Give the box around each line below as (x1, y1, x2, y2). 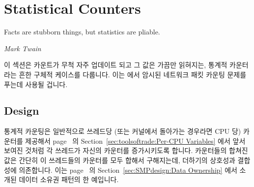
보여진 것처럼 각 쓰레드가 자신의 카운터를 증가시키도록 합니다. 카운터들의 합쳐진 (4, 145, 248, 156)
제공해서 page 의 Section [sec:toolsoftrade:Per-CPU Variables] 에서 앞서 (25, 135, 246, 146)
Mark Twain (4, 43, 41, 53)
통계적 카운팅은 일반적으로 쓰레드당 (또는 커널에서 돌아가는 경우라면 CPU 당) (4, 126, 241, 136)
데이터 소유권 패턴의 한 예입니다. (19, 174, 119, 185)
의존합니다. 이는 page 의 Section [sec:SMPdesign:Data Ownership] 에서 (19, 164, 237, 175)
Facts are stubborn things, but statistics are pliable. (4, 27, 160, 37)
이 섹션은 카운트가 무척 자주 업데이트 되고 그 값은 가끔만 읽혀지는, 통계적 (4, 60, 227, 70)
